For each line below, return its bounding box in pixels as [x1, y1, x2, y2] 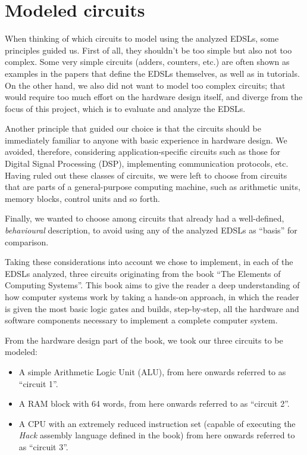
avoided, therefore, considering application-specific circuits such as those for [5, 145, 281, 158]
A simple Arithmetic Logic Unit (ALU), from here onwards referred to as [18, 365, 286, 378]
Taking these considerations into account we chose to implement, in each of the [5, 255, 293, 268]
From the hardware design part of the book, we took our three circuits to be [5, 334, 283, 346]
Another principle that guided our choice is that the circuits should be [5, 122, 261, 135]
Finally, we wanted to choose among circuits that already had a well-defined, [5, 212, 284, 225]
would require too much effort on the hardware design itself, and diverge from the [5, 91, 303, 103]
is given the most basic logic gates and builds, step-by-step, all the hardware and [5, 302, 299, 314]
